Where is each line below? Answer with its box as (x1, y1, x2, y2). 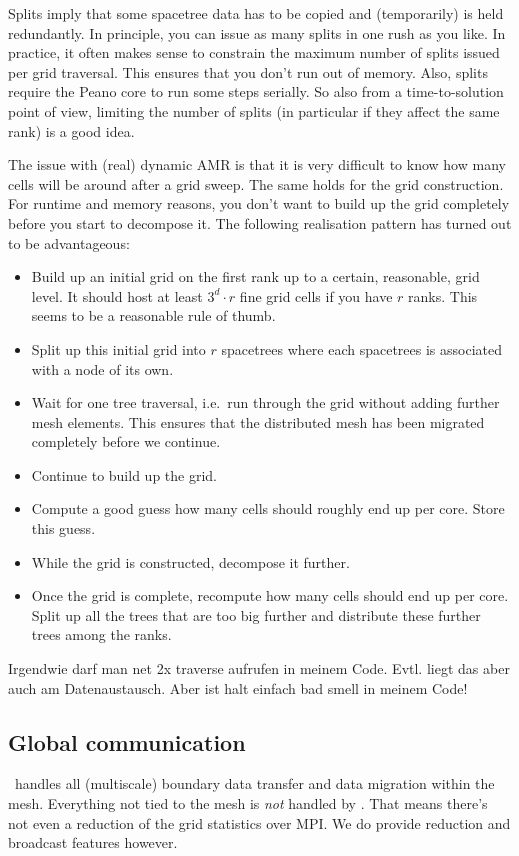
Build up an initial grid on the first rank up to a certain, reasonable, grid (31, 266, 480, 287)
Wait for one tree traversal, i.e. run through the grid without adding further (31, 392, 500, 413)
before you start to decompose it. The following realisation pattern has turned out (8, 212, 512, 233)
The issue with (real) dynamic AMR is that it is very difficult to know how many (8, 154, 506, 175)
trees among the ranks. (31, 624, 172, 645)
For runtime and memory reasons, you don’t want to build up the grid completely (8, 193, 510, 214)
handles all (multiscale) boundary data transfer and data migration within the (14, 773, 495, 794)
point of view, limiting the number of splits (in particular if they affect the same (8, 100, 500, 121)
